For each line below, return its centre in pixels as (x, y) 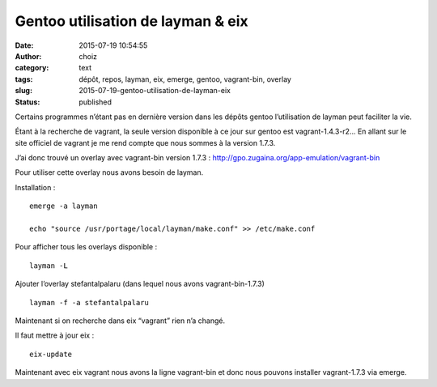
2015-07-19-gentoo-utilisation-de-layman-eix (155, 91)
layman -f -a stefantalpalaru (89, 302)
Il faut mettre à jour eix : (55, 335)
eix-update (51, 354)
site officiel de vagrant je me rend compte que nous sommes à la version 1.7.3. (145, 142)
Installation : (35, 187)
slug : (23, 91)
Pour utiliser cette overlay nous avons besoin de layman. (109, 172)
